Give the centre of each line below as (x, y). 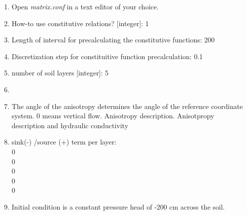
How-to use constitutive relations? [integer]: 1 (80, 23)
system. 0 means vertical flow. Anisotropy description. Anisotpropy (113, 116)
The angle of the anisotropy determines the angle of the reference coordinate (127, 106)
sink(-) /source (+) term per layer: (64, 142)
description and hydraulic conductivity (70, 125)
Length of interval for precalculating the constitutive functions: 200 (113, 40)
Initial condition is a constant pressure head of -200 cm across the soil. (118, 206)
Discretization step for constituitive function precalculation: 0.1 (107, 56)
